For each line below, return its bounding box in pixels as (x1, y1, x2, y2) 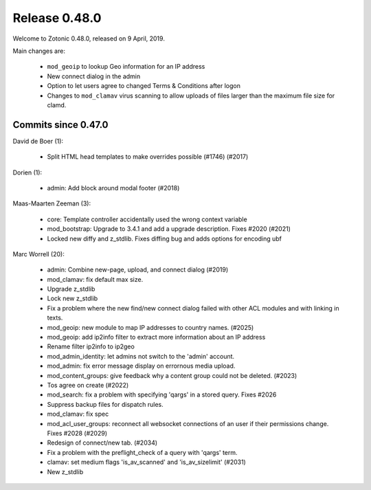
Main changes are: (12, 47, 65, 55)
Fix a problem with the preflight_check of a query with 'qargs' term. (47, 448, 238, 456)
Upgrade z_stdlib (47, 285, 95, 293)
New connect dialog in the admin (47, 72, 141, 80)
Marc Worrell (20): (12, 249, 65, 258)
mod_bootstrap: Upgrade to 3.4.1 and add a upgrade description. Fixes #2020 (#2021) (47, 225, 291, 233)
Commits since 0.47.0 (12, 119, 109, 131)
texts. (47, 313, 63, 322)
